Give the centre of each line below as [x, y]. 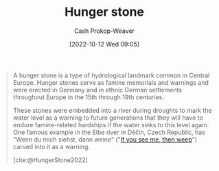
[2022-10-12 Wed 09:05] [104, 44]
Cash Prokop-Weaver [104, 31]
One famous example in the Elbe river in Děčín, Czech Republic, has [109, 132]
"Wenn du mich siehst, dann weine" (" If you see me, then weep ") [105, 139]
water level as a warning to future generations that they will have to [108, 118]
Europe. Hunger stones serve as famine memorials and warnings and [111, 82]
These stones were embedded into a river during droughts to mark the [112, 110]
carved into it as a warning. [51, 146]
